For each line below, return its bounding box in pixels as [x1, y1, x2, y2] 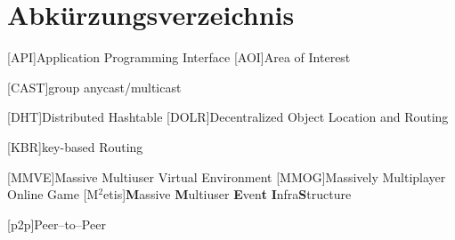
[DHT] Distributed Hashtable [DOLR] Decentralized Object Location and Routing [7, 108, 449, 126]
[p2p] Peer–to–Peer [7, 214, 106, 233]
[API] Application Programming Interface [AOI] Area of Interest [7, 48, 351, 67]
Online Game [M [7, 185, 99, 204]
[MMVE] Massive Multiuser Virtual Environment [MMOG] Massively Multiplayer [7, 167, 446, 186]
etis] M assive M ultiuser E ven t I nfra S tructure [103, 185, 352, 204]
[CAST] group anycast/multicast [7, 77, 182, 96]
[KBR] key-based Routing [7, 137, 143, 156]
